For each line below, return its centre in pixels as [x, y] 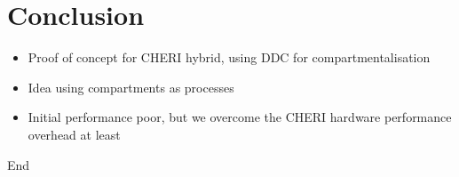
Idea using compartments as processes [131, 87]
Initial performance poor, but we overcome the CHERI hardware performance [240, 117]
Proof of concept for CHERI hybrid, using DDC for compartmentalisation [229, 57]
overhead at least [74, 134]
